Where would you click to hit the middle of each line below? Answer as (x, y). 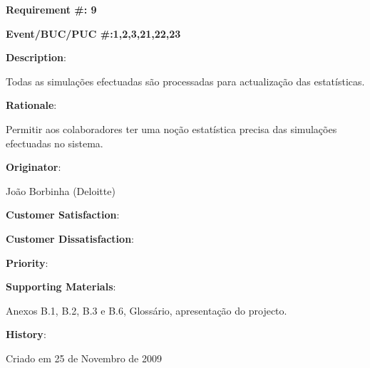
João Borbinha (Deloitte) (61, 190)
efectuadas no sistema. (55, 143)
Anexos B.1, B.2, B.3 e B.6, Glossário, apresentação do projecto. (147, 310)
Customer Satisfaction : (63, 215)
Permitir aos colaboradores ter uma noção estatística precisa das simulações (171, 128)
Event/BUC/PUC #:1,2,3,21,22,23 (93, 33)
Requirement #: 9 (51, 9)
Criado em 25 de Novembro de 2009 (84, 358)
